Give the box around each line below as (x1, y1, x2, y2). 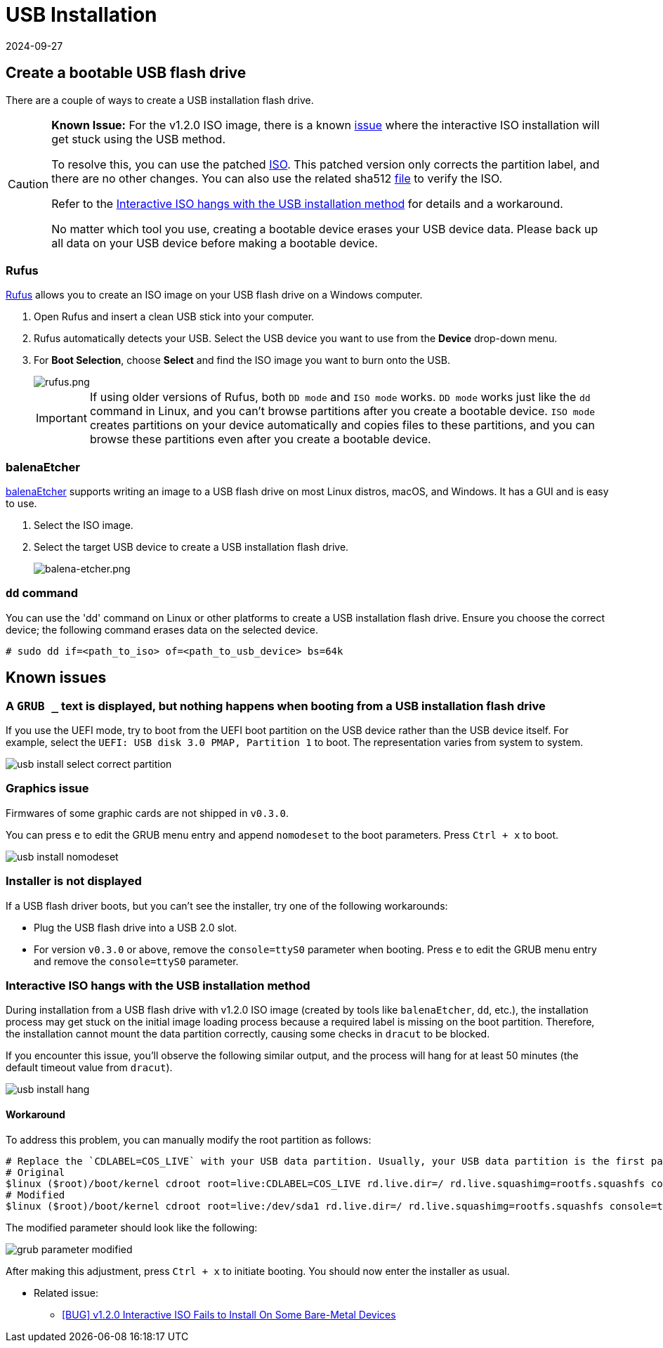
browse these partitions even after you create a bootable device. (89, 432, 431, 447)
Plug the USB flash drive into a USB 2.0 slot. (34, 921, 237, 934)
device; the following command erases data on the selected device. (6, 623, 319, 636)
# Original (6, 1166, 65, 1178)
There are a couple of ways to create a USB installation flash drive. (6, 93, 314, 106)
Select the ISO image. (34, 519, 133, 532)
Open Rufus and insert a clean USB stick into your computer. (34, 310, 315, 323)
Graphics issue (6, 781, 89, 796)
